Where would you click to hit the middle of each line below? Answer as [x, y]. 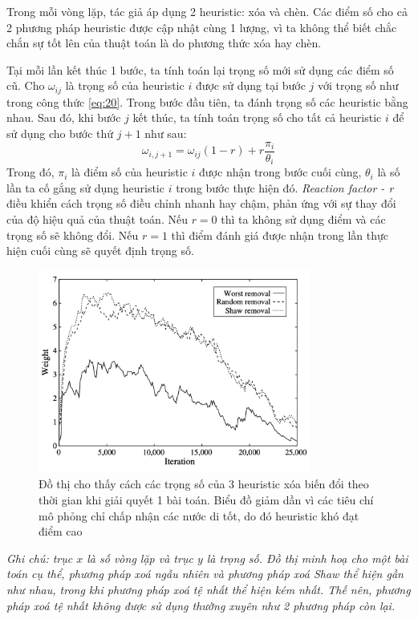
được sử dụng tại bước [250, 85]
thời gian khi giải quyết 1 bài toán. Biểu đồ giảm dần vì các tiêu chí [206, 499]
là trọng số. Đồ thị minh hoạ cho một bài [307, 558]
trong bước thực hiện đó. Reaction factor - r [285, 187]
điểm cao [61, 531]
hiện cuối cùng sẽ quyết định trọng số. [100, 251]
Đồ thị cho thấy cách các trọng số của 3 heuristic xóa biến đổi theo [204, 484]
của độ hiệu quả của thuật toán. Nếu [97, 218]
